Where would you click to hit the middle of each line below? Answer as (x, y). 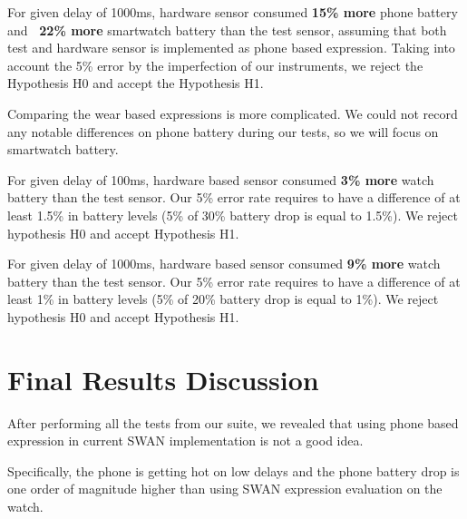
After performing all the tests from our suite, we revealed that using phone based (233, 422)
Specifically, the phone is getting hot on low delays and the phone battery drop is (233, 470)
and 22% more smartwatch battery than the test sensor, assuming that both (227, 29)
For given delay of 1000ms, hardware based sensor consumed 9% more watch (224, 264)
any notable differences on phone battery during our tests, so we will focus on (223, 131)
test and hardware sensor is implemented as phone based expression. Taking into (231, 48)
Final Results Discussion (163, 379)
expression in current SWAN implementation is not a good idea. (185, 441)
